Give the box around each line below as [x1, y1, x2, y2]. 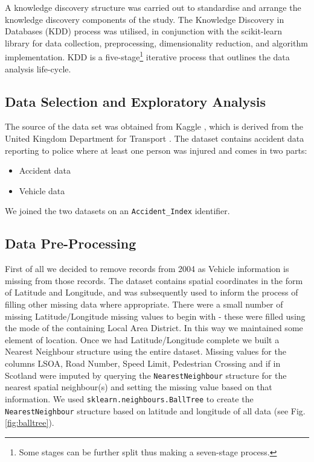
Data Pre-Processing [5, 234, 136, 253]
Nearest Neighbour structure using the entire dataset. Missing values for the [5, 345, 286, 358]
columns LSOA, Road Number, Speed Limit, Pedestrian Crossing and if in [5, 357, 281, 369]
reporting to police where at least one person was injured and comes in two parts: [5, 144, 307, 156]
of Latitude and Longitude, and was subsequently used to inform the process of [5, 286, 298, 299]
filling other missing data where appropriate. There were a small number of [5, 298, 283, 311]
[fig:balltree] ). [5, 416, 54, 429]
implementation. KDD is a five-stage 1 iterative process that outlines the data [5, 49, 290, 63]
